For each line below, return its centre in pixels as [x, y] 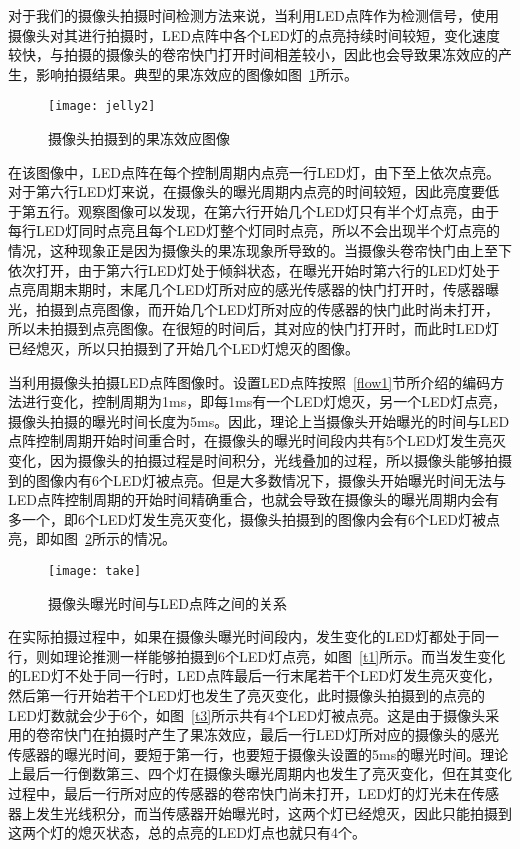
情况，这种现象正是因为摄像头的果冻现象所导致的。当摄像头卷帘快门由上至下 [260, 250]
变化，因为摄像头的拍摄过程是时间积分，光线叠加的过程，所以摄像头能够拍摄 [260, 459]
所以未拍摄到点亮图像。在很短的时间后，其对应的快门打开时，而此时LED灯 [253, 328]
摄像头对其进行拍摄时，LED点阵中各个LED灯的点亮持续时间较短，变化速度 [254, 34]
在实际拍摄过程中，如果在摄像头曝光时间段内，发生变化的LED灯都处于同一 [253, 636]
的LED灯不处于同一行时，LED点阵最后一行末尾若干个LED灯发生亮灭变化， [254, 675]
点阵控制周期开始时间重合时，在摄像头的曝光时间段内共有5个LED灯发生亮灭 [257, 440]
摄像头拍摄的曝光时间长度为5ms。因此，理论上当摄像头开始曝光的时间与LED [259, 420]
